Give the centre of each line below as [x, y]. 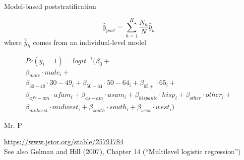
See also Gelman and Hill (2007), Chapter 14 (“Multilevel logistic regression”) [122, 151]
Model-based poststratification [50, 6]
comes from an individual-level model [90, 42]
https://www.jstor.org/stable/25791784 [64, 141]
